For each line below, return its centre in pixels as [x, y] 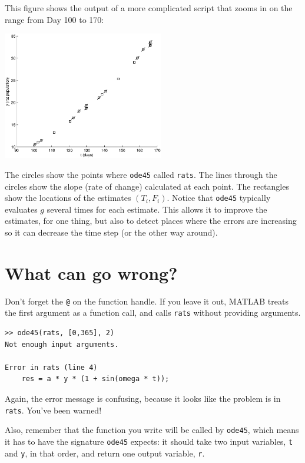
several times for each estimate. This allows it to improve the [157, 209]
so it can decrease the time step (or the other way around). [111, 232]
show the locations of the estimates [68, 198]
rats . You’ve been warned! [53, 410]
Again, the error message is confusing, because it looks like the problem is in [143, 398]
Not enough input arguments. [62, 344]
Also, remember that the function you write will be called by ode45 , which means [152, 430]
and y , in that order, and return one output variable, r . [105, 453]
